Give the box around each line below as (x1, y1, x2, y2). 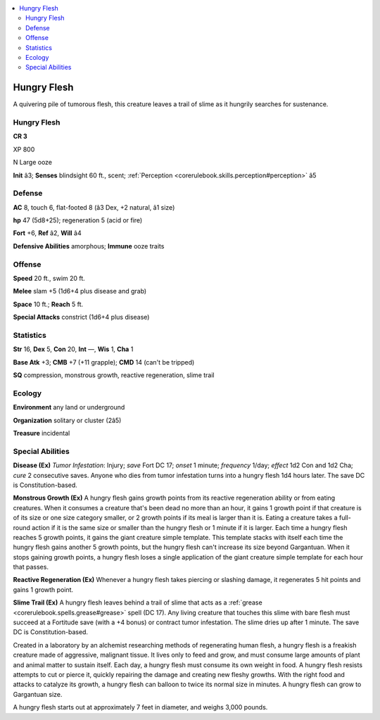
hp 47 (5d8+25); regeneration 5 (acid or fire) (13, 216, 143, 225)
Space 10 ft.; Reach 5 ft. (13, 300, 84, 308)
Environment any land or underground (13, 403, 125, 412)
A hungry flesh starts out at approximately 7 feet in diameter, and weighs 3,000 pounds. (13, 703, 268, 712)
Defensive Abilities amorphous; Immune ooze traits (13, 241, 165, 250)
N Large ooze (13, 158, 53, 167)
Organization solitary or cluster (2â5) (13, 416, 122, 424)
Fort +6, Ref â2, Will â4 (13, 229, 82, 237)
